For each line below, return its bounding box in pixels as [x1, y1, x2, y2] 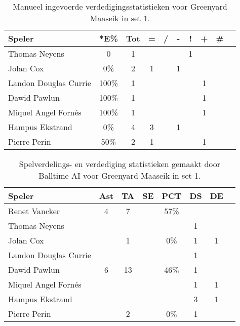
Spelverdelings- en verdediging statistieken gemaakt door [19, 158, 221, 170]
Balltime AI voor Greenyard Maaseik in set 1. [38, 170, 201, 181]
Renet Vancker [8, 205, 60, 217]
